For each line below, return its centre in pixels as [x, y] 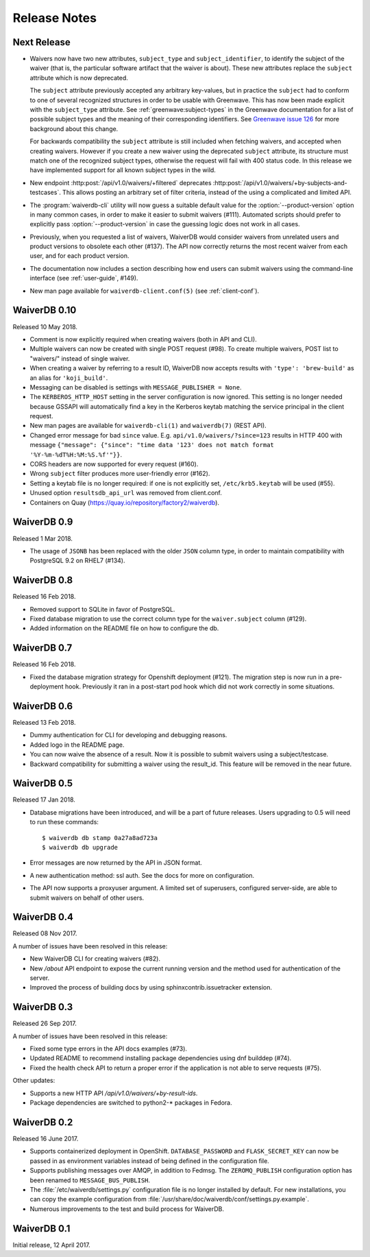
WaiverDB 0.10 [45, 310]
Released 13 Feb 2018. [44, 722]
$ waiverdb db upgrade [80, 847]
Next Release [42, 42]
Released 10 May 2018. [45, 326]
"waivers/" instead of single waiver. [80, 358]
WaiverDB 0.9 [43, 522]
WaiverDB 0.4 [43, 917]
